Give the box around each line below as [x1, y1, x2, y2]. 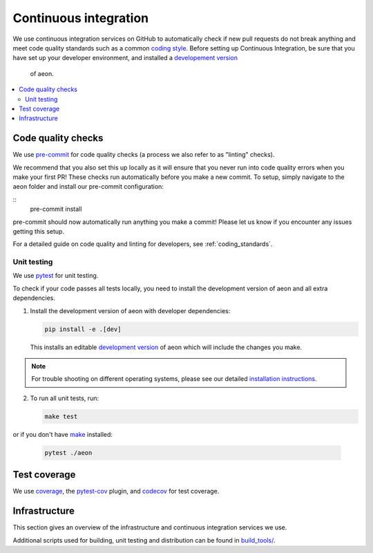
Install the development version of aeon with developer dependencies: [30, 306, 231, 315]
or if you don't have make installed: [12, 430, 113, 438]
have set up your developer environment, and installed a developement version [12, 54, 238, 62]
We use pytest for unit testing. [12, 272, 99, 280]
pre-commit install [30, 205, 82, 214]
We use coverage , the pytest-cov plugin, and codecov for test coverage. [12, 487, 220, 496]
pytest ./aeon [44, 449, 93, 456]
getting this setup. [12, 227, 65, 235]
